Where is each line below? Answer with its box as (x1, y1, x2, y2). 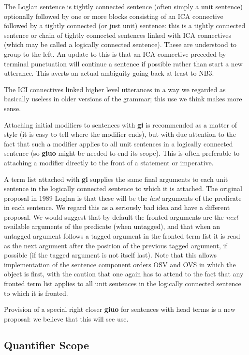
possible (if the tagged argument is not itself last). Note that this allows (4, 250, 217, 260)
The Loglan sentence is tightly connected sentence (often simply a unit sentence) (4, 1, 243, 11)
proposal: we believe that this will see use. (4, 313, 129, 323)
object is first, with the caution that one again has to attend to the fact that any (4, 269, 244, 279)
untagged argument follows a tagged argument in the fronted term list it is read (4, 231, 240, 241)
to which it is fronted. (4, 288, 68, 298)
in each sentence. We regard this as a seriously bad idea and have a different (4, 202, 230, 212)
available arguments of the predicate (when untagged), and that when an (4, 221, 220, 231)
